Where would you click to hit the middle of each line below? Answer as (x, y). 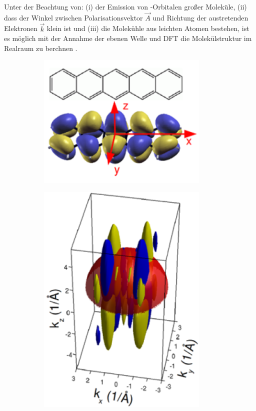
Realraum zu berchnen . (41, 48)
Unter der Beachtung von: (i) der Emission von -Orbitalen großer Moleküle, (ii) (125, 6)
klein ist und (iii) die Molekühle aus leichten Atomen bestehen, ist (148, 28)
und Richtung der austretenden (200, 17)
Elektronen (21, 28)
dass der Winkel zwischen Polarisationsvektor (73, 17)
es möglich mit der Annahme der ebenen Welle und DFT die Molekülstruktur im (128, 38)
